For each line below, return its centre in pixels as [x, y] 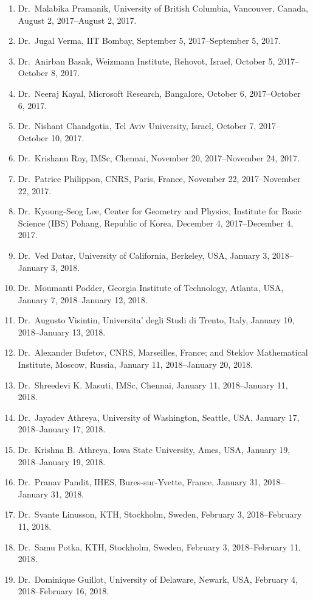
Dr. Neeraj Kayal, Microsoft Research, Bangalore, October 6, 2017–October [159, 93]
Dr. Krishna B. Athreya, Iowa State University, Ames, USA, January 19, [154, 450]
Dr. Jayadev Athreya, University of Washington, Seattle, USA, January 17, [159, 417]
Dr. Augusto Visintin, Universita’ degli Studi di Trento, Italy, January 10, [156, 320]
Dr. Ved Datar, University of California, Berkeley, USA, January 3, [144, 255]
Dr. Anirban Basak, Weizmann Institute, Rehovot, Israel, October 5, [146, 61]
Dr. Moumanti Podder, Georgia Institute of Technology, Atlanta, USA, [151, 288]
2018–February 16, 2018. [64, 591]
